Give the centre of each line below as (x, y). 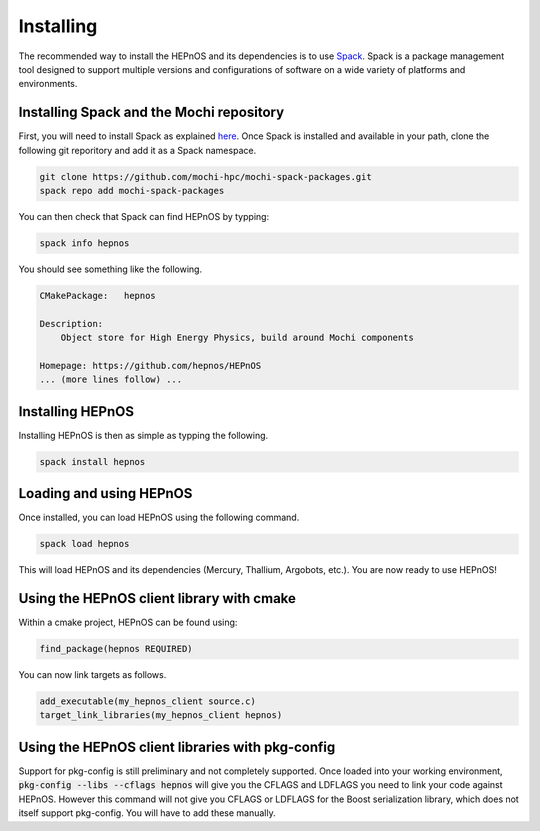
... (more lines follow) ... (111, 379)
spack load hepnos (84, 544)
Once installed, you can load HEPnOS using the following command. (159, 517)
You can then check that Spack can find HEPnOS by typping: (144, 216)
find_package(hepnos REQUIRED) (116, 649)
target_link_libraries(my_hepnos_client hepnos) (161, 715)
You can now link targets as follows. (92, 675)
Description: (71, 323)
